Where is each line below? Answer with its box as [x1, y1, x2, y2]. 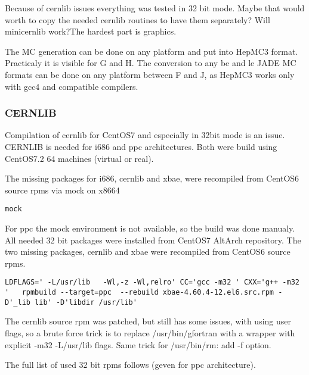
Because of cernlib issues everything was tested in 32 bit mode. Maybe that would [5, 2, 305, 14]
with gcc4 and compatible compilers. [5, 80, 138, 92]
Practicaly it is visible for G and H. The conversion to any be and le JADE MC [5, 57, 296, 69]
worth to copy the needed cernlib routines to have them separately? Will [5, 13, 270, 26]
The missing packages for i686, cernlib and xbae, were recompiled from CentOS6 [5, 172, 299, 185]
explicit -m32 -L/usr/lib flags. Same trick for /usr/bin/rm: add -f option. [5, 338, 271, 351]
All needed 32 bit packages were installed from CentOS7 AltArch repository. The [5, 233, 301, 246]
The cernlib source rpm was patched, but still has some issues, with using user [5, 315, 291, 327]
